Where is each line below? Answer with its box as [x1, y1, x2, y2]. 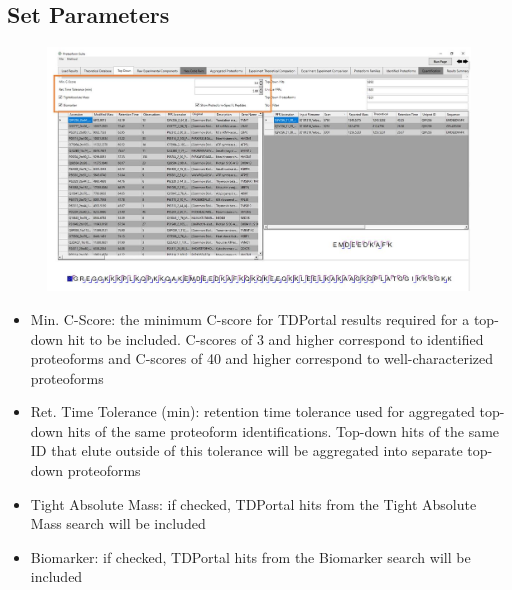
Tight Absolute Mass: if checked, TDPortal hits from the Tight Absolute [30, 493, 477, 514]
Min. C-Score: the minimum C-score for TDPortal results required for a [30, 308, 470, 329]
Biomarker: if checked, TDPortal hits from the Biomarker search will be [30, 546, 471, 567]
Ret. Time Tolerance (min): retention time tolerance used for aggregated [30, 401, 475, 422]
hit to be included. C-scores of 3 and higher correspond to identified [67, 328, 484, 349]
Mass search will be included [30, 513, 206, 534]
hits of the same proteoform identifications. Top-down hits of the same [67, 420, 500, 441]
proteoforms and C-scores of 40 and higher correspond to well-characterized [30, 348, 494, 369]
